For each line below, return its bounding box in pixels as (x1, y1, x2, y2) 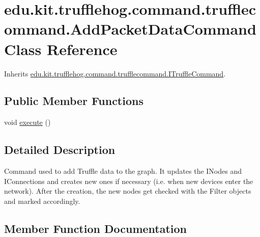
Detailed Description (4, 142, 115, 157)
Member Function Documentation (4, 220, 187, 236)
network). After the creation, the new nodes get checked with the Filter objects (4, 186, 251, 196)
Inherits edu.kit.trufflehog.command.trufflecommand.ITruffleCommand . (4, 68, 226, 78)
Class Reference (4, 38, 118, 59)
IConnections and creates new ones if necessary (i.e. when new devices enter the (4, 175, 253, 186)
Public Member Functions (4, 93, 143, 109)
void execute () (4, 117, 51, 127)
